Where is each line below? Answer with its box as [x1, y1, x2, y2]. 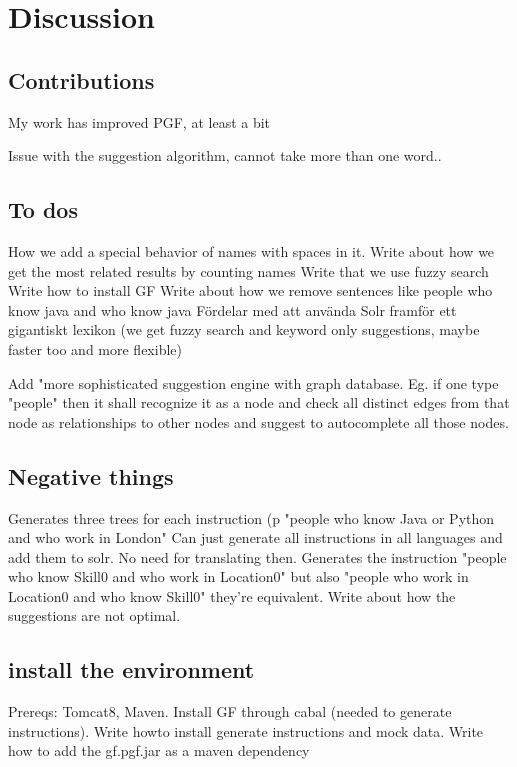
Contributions [8, 64, 155, 95]
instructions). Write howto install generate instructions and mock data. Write [8, 720, 484, 741]
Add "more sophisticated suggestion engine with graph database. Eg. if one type [8, 372, 499, 393]
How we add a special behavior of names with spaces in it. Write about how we [8, 240, 495, 261]
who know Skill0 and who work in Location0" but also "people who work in [8, 566, 469, 587]
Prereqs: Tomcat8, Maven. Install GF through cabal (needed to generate [8, 701, 452, 722]
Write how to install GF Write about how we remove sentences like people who [8, 280, 493, 301]
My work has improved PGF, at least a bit [8, 111, 271, 132]
